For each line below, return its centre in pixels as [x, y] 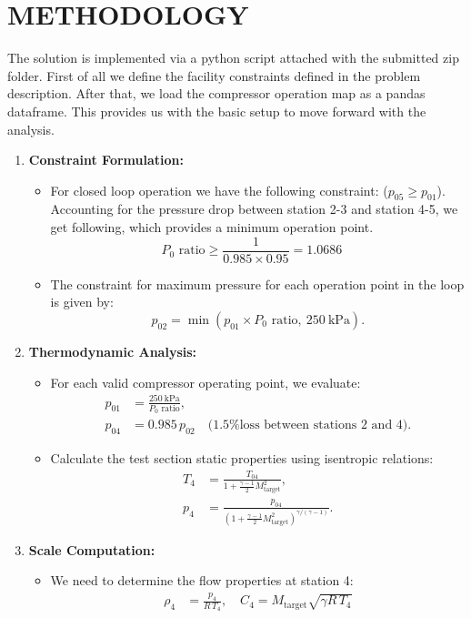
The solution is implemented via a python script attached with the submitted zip [233, 58]
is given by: [82, 302]
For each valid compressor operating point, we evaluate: [205, 382]
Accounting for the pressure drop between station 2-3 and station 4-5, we [254, 209]
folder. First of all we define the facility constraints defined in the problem [214, 75]
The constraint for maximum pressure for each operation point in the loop [257, 284]
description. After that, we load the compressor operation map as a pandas [216, 93]
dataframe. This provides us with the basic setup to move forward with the [217, 111]
